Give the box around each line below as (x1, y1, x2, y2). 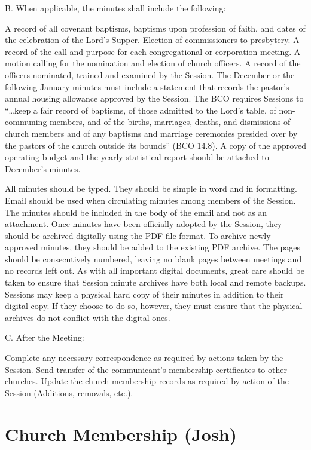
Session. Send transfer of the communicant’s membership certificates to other (5, 363, 287, 375)
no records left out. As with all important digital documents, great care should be (5, 264, 305, 277)
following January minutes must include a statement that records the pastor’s (5, 80, 289, 93)
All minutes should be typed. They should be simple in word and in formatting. (5, 182, 297, 195)
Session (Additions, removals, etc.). (5, 386, 133, 399)
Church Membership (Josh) (5, 421, 237, 446)
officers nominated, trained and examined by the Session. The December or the (5, 68, 295, 81)
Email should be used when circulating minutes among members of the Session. (5, 194, 296, 206)
